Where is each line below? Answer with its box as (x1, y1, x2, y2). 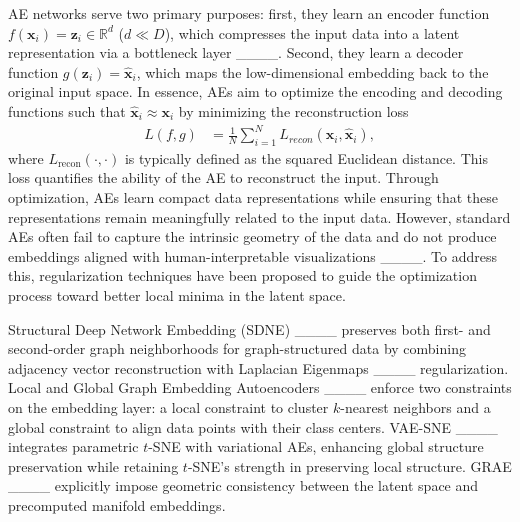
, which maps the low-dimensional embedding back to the (136, 61, 489, 82)
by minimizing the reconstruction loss (178, 100, 409, 121)
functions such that (8, 100, 126, 121)
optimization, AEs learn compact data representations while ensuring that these (8, 187, 498, 208)
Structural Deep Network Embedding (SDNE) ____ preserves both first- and (8, 318, 491, 339)
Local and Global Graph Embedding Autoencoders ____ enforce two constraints (8, 377, 512, 398)
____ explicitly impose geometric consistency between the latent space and (8, 475, 479, 496)
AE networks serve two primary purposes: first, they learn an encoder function (8, 3, 490, 23)
